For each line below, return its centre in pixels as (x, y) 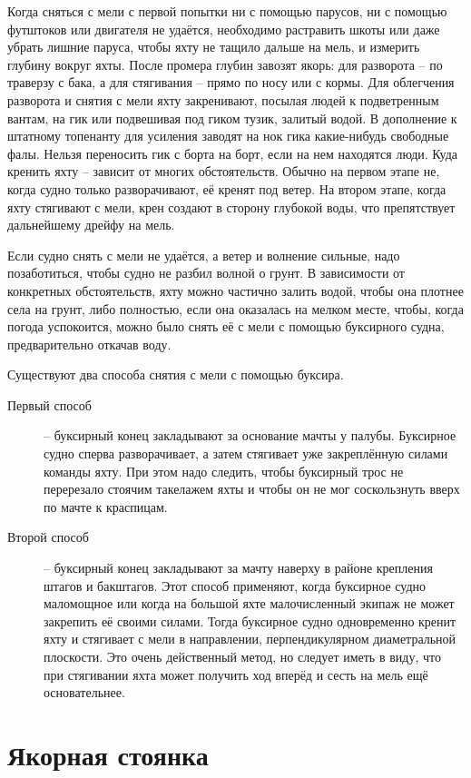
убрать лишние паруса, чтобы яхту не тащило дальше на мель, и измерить (214, 47)
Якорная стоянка (108, 754)
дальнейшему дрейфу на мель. (91, 225)
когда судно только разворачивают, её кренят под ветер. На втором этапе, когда (227, 188)
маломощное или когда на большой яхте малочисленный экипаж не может (249, 603)
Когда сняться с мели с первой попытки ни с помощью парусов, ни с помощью (227, 11)
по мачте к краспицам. (106, 506)
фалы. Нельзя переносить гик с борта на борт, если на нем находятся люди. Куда (233, 153)
